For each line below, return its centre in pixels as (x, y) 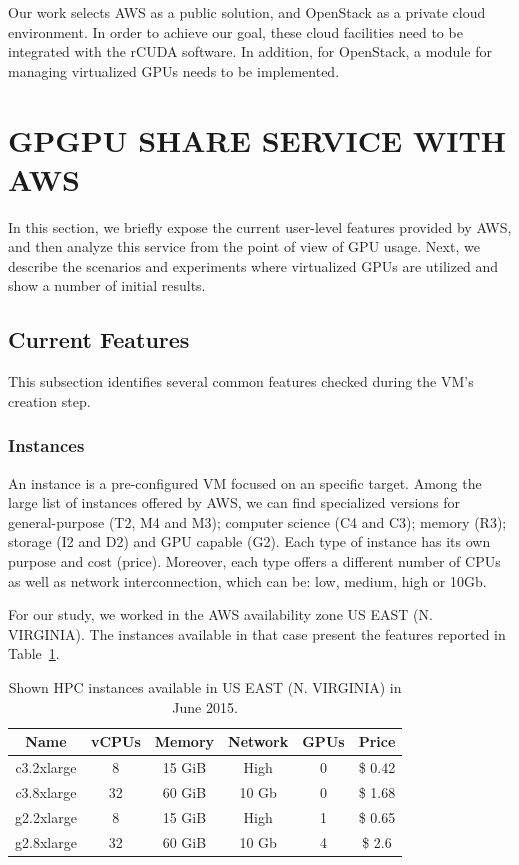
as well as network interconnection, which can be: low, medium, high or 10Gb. (247, 580)
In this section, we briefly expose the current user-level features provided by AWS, (260, 226)
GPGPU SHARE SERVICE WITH (257, 139)
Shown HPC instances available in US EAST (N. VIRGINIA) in (205, 687)
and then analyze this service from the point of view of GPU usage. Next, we (244, 246)
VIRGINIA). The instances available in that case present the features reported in (257, 633)
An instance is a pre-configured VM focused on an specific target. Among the (245, 482)
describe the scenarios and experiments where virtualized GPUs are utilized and (253, 265)
